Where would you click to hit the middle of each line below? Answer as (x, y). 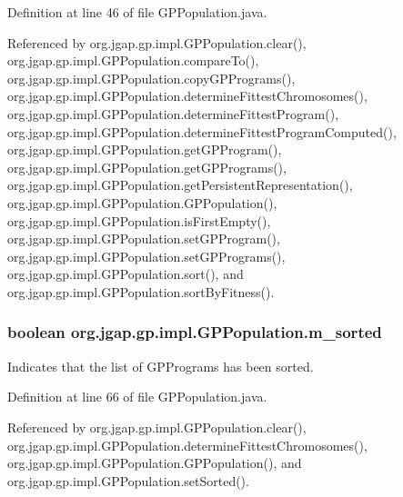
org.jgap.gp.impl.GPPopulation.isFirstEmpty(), (139, 220)
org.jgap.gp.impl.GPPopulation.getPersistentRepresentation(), (180, 185)
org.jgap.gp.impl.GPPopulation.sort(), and (126, 274)
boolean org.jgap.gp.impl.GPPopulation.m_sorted (195, 332)
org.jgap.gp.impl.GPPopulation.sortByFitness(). (141, 291)
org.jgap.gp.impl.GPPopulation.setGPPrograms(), (146, 256)
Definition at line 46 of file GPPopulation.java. (137, 12)
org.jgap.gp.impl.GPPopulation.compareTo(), (133, 60)
